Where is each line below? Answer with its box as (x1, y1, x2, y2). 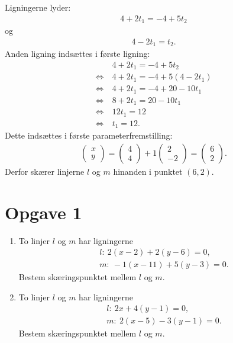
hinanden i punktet (113, 165, 183, 177)
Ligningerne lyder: (5, 1, 71, 13)
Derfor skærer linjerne (5, 165, 85, 177)
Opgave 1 (5, 200, 82, 224)
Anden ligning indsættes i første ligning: (5, 47, 150, 60)
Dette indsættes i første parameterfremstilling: (5, 129, 173, 142)
